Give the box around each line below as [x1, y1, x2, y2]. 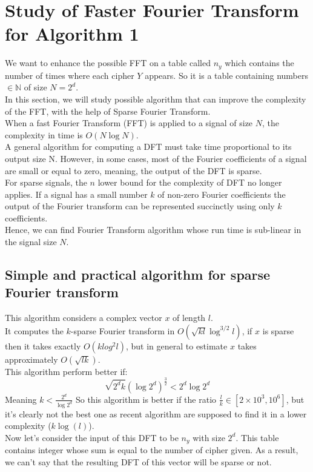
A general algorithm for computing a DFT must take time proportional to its [5, 140, 292, 153]
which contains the [225, 56, 294, 69]
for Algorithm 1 [5, 21, 139, 46]
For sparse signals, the [5, 176, 87, 189]
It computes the [5, 324, 64, 337]
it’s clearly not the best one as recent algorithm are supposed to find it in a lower [5, 407, 307, 420]
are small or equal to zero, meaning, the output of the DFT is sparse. [5, 164, 262, 177]
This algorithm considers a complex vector [5, 311, 162, 324]
